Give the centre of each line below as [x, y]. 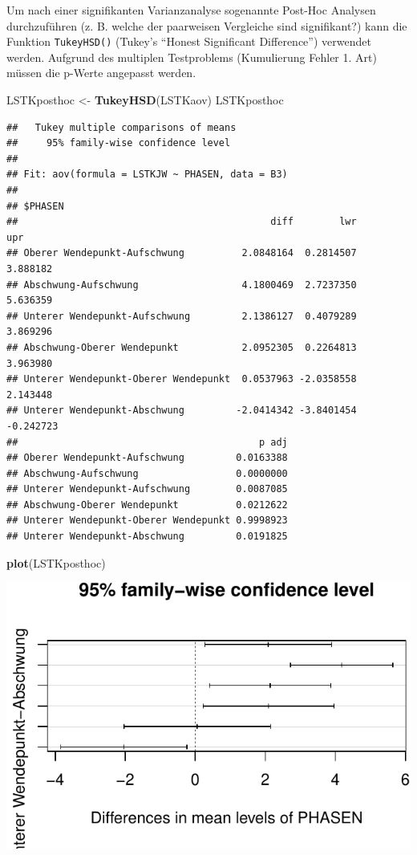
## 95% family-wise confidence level [119, 143]
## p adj [147, 442]
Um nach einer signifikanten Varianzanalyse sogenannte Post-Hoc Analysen [191, 10]
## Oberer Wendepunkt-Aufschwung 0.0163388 [147, 458]
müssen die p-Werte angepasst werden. [101, 73]
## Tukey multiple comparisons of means [121, 127]
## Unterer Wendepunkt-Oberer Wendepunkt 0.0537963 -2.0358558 [182, 379]
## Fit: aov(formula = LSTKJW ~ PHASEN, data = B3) [147, 175]
